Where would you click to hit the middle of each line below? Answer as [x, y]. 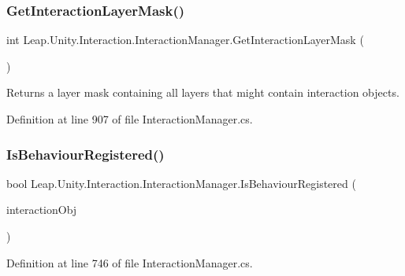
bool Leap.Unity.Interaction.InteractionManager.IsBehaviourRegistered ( [181, 183]
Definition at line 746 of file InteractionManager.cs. [130, 262]
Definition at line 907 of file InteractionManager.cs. [130, 119]
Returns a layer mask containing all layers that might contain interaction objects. [203, 92]
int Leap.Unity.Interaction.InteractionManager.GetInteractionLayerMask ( [185, 40]
